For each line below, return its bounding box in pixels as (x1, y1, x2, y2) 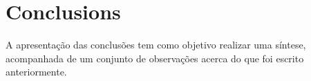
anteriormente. (6, 64, 67, 79)
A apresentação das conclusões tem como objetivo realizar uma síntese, (6, 37, 306, 52)
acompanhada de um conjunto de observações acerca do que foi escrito (6, 51, 304, 65)
